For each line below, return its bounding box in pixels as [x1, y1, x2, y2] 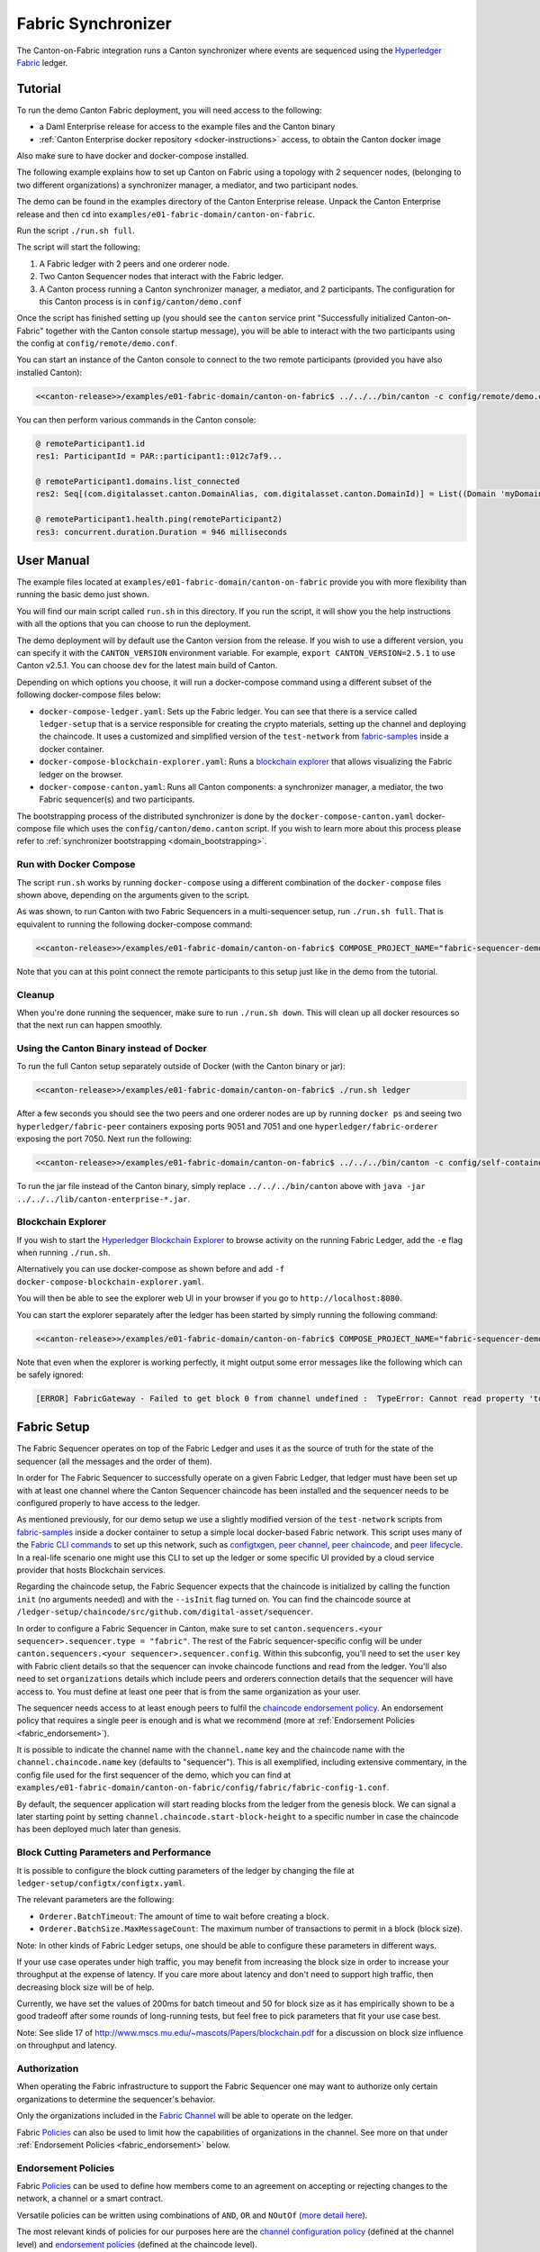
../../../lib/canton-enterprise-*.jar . [16, 1194, 191, 1204]
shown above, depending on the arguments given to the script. [16, 890, 250, 901]
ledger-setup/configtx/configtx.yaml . [16, 1877, 186, 1888]
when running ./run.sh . [16, 1248, 111, 1258]
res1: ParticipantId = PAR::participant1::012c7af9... [35, 451, 283, 461]
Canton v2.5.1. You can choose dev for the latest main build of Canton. [16, 660, 278, 671]
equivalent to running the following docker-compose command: [16, 919, 253, 930]
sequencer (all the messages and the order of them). [16, 1456, 212, 1467]
